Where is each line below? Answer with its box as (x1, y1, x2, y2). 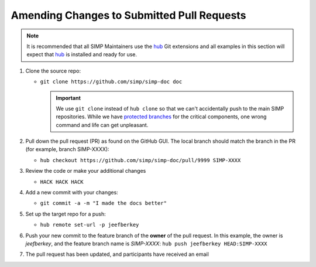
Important (56, 94, 81, 101)
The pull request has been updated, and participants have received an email (25, 251, 209, 258)
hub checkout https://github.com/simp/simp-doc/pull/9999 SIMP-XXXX (40, 157, 241, 163)
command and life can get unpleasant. (56, 121, 149, 128)
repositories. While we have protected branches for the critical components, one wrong (56, 113, 267, 120)
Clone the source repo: (25, 67, 81, 74)
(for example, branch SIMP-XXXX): (25, 146, 109, 153)
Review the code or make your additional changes (25, 167, 146, 174)
